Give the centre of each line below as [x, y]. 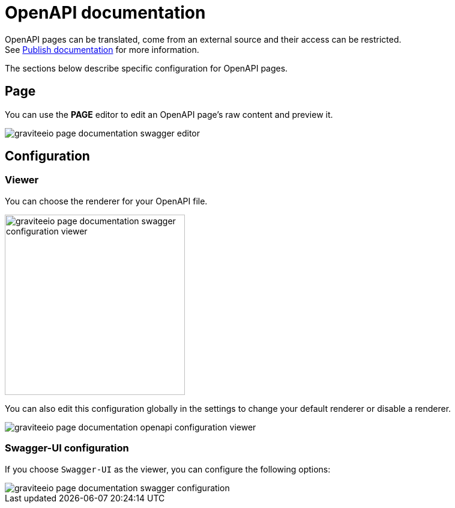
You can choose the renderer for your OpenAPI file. [106, 201]
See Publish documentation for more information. [102, 49]
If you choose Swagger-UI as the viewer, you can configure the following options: [168, 469]
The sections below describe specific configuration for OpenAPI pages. [146, 68]
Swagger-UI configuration [67, 448]
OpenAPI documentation [105, 13]
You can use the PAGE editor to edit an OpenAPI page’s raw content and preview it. [169, 114]
